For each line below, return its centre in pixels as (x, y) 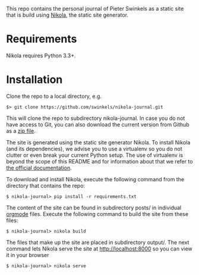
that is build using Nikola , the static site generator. (67, 15)
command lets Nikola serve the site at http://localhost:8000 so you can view (99, 248)
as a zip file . (21, 131)
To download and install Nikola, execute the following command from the (95, 179)
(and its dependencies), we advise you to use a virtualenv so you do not (94, 149)
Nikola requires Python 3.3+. (41, 55)
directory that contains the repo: (45, 186)
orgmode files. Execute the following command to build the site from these (97, 214)
